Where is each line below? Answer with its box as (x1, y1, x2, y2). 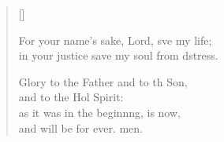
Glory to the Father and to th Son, (18, 73, 188, 89)
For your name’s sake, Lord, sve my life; (18, 31, 212, 48)
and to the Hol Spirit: (18, 89, 124, 105)
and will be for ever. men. (18, 119, 143, 136)
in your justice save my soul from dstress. (18, 47, 218, 64)
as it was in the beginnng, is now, (18, 104, 181, 120)
